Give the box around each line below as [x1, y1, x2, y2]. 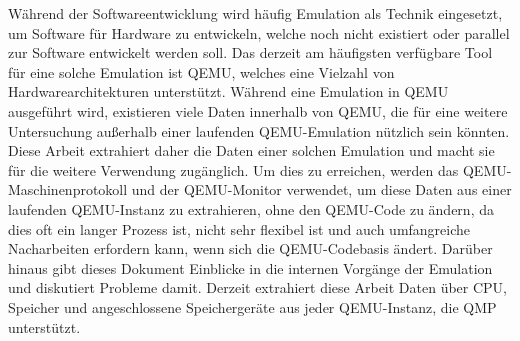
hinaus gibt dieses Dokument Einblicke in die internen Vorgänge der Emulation [8, 257, 493, 278]
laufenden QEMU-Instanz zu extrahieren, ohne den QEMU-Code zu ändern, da [8, 198, 494, 219]
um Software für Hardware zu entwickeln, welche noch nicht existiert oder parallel [8, 22, 510, 43]
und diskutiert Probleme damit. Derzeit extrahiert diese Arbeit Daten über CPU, [8, 277, 508, 298]
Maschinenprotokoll [8, 179, 128, 200]
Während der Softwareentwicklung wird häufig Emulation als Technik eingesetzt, [8, 3, 503, 23]
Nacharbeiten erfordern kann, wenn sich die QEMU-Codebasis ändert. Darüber [8, 238, 493, 259]
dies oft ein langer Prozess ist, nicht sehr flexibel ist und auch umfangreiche [8, 218, 471, 239]
